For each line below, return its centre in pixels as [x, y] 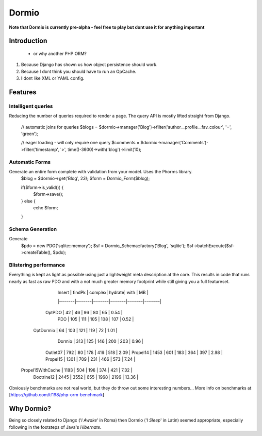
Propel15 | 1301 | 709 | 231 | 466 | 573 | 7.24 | [90, 359]
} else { [28, 201]
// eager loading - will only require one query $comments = [80, 143]
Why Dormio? [30, 409]
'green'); [30, 134]
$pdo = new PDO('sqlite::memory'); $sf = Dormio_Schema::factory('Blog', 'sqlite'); [104, 246]
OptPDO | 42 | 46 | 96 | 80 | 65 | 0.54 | [84, 312]
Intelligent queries [31, 106]
